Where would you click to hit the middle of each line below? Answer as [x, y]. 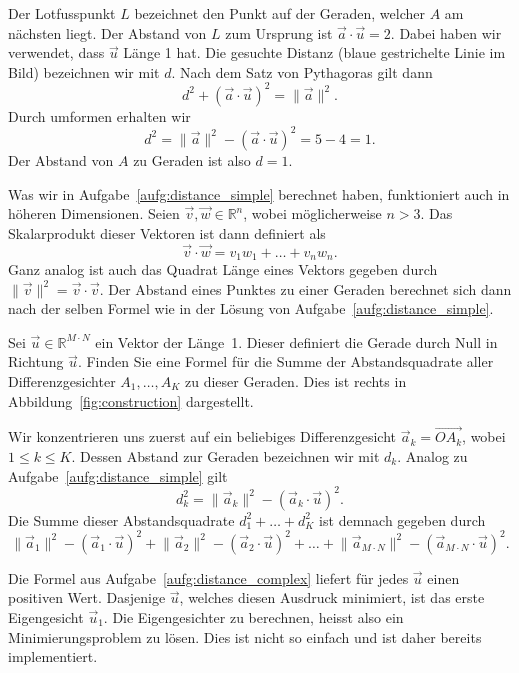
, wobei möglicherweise [312, 213]
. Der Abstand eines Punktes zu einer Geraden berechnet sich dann [305, 288]
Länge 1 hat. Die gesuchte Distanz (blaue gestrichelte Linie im [314, 52]
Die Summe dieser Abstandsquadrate [121, 519]
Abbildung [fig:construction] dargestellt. [131, 400]
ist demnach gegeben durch [402, 519]
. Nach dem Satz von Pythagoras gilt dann [302, 71]
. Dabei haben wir [446, 32]
